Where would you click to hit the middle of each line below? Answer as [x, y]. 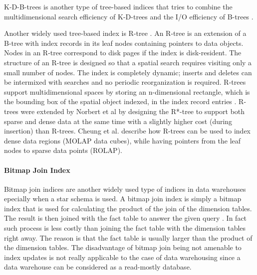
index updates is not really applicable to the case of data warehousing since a [122, 257]
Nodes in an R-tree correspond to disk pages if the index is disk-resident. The [123, 53]
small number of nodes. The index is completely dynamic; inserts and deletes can [128, 72]
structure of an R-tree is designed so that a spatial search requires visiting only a [128, 62]
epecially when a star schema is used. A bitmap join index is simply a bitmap [123, 199]
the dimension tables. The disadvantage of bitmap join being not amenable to [123, 247]
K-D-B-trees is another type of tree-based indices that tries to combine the [118, 6]
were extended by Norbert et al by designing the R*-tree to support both [133, 111]
